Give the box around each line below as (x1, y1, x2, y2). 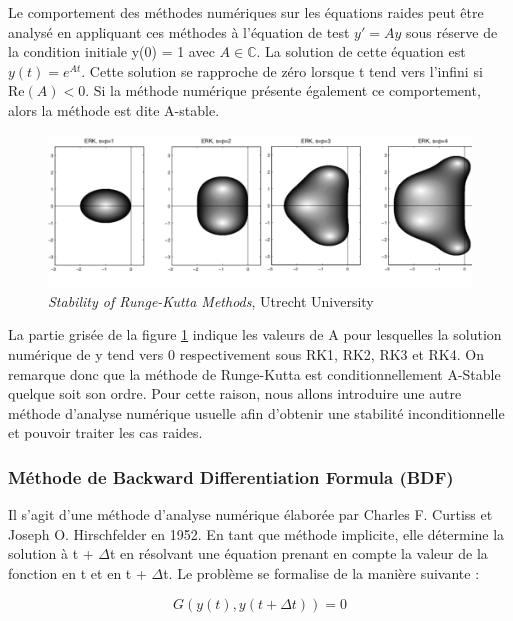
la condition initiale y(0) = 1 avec (8, 41, 215, 62)
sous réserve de (405, 21, 498, 42)
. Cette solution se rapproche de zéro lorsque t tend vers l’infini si (81, 60, 483, 81)
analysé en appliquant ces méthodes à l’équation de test (8, 21, 350, 42)
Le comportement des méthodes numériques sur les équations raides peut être (8, 2, 484, 22)
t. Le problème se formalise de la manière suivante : (163, 562, 480, 583)
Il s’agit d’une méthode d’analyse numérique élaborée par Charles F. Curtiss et (8, 504, 493, 525)
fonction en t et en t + (8, 562, 147, 583)
